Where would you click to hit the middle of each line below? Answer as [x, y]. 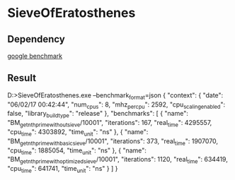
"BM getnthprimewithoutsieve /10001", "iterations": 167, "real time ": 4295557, [110, 124]
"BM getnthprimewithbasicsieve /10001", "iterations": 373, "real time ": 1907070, [113, 142]
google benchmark [35, 56]
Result [22, 78]
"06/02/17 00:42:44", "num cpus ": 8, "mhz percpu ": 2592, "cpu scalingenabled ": [116, 105]
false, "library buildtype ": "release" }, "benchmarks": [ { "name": [98, 114]
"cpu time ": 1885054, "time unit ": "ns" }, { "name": [77, 151]
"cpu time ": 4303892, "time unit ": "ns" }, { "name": [78, 133]
